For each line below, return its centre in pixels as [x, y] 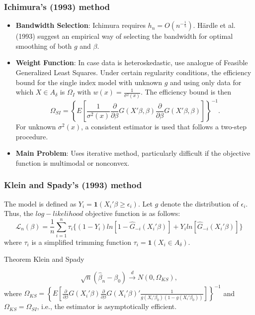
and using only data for [206, 82]
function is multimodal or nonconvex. [73, 162]
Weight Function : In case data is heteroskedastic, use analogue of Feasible [132, 62]
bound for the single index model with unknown [89, 82]
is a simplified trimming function [81, 242]
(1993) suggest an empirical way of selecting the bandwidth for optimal [124, 36]
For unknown [36, 126]
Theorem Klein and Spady [44, 259]
